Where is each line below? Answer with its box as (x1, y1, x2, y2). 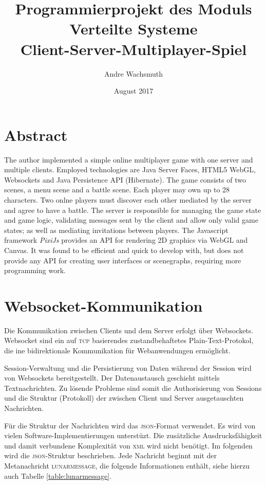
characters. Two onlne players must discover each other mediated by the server (4, 194, 252, 205)
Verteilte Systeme (69, 18, 198, 39)
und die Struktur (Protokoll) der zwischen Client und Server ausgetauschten (4, 392, 244, 403)
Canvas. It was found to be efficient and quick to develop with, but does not (4, 244, 244, 255)
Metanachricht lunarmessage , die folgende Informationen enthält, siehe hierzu (4, 460, 250, 471)
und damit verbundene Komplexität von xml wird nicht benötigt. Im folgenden (4, 440, 253, 451)
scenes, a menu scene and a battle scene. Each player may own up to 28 (4, 184, 230, 195)
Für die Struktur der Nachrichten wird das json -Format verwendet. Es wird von (4, 420, 256, 430)
